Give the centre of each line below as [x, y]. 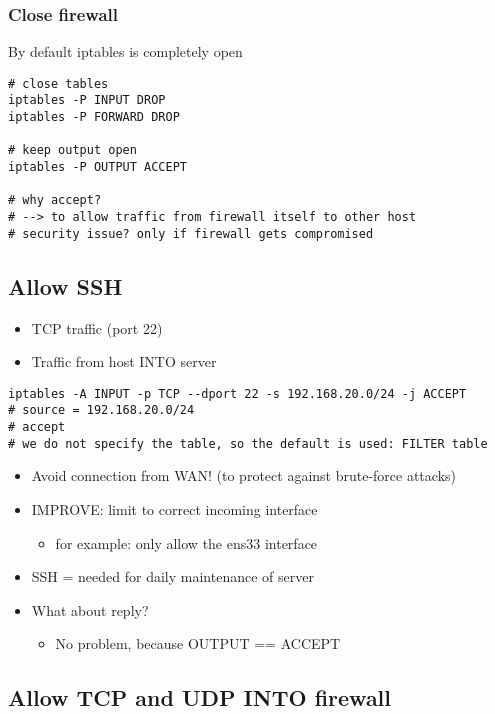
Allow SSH [65, 285]
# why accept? [55, 200]
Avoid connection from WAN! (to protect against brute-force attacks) [243, 475]
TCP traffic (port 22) [97, 327]
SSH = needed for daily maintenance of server [172, 576]
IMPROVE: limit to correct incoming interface [174, 508]
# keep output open [72, 150]
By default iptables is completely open [125, 51]
